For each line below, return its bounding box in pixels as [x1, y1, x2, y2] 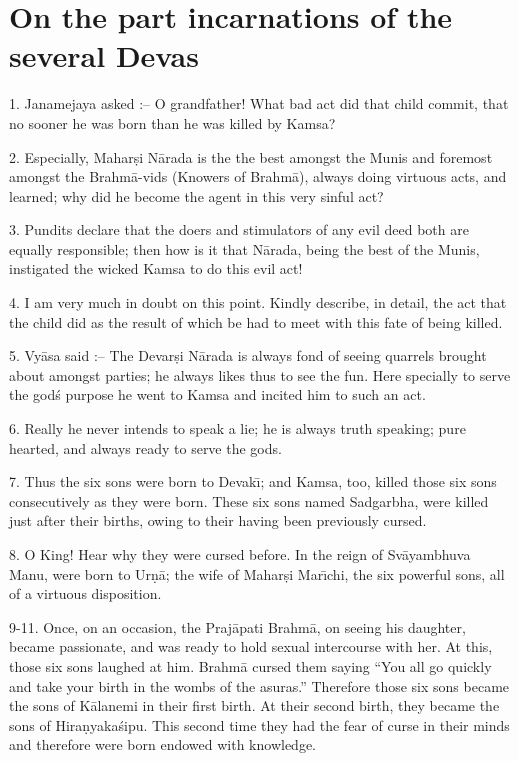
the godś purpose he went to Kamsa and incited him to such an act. [9, 384, 426, 405]
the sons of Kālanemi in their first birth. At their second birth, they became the [9, 695, 500, 716]
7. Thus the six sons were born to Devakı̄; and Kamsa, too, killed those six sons [9, 471, 497, 492]
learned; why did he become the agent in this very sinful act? [9, 185, 384, 206]
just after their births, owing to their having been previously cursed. [9, 510, 427, 531]
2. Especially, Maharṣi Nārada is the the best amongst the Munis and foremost [9, 146, 493, 167]
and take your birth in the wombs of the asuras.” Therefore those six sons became [9, 675, 510, 696]
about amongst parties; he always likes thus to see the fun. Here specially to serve [9, 364, 511, 385]
